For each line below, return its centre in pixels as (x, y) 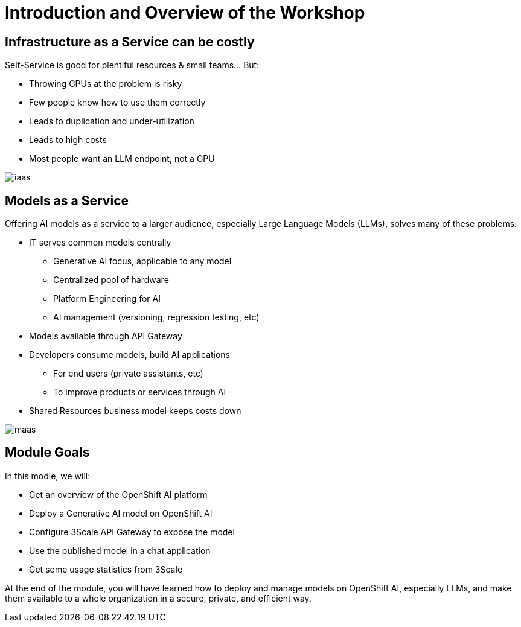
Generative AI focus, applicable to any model (142, 261)
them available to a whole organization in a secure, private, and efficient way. (158, 598)
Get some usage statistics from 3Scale (106, 569)
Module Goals (47, 453)
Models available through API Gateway (106, 336)
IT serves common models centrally (100, 243)
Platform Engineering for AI (107, 299)
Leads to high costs (68, 140)
